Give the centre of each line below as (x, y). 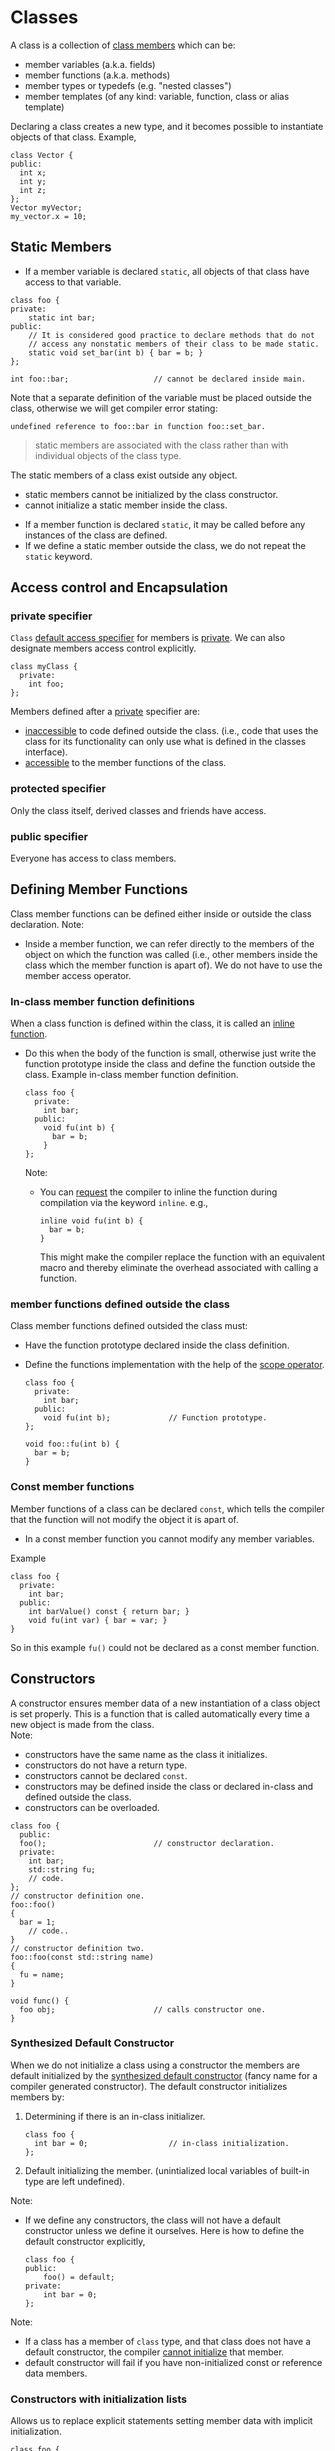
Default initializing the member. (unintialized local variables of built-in (167, 2170)
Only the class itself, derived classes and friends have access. (138, 810)
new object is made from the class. (82, 1724)
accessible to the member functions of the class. (125, 763)
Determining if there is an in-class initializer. (115, 2116)
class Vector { (42, 155)
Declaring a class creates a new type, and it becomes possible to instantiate (167, 126)
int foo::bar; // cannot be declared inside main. (158, 379)
